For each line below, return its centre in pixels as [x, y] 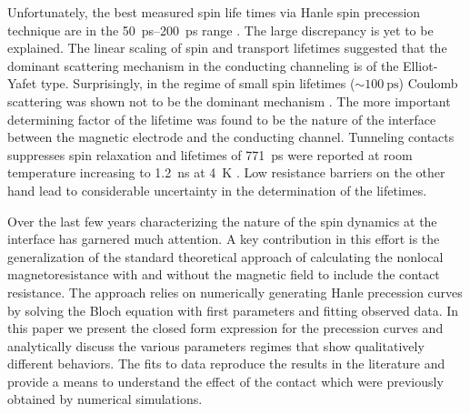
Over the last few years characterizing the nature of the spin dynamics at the [222, 221]
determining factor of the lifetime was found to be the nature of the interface [222, 119]
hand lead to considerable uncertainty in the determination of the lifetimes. [217, 190]
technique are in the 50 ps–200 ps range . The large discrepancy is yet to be [220, 30]
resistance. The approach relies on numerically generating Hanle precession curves [235, 292]
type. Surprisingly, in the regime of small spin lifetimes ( [198, 83]
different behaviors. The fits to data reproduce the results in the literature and [226, 364]
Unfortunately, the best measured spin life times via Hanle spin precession [214, 12]
